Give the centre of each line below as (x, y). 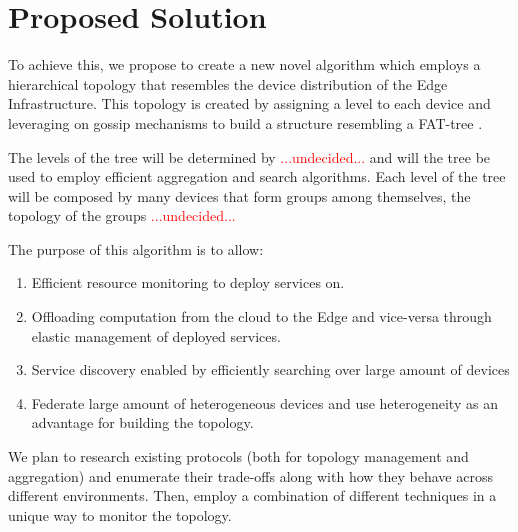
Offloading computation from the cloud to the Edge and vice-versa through (261, 316)
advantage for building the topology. (142, 422)
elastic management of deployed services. (156, 335)
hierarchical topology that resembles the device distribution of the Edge (228, 83)
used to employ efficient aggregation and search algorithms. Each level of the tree (257, 176)
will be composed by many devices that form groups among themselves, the (239, 195)
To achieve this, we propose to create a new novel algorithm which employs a (244, 64)
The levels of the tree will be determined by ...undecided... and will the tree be (249, 156)
